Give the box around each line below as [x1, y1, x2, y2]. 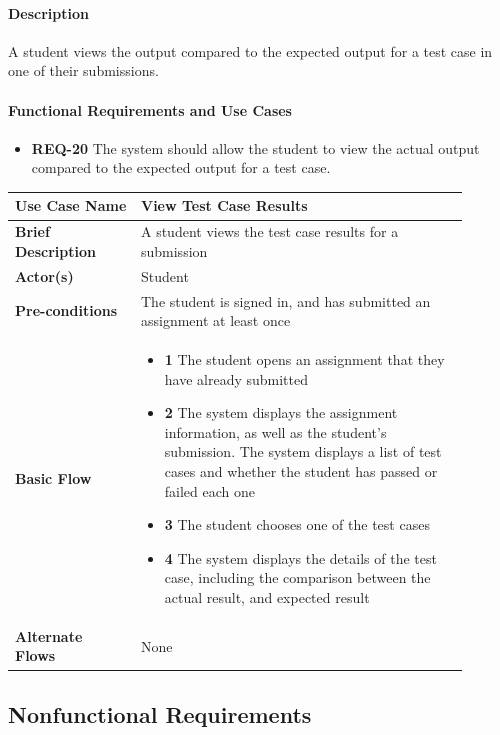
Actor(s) [15, 265, 74, 286]
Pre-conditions [15, 300, 118, 321]
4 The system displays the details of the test [164, 547, 437, 568]
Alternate [15, 625, 83, 646]
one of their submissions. [8, 60, 159, 81]
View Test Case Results [140, 195, 308, 216]
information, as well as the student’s [164, 421, 387, 442]
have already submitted [164, 368, 309, 389]
